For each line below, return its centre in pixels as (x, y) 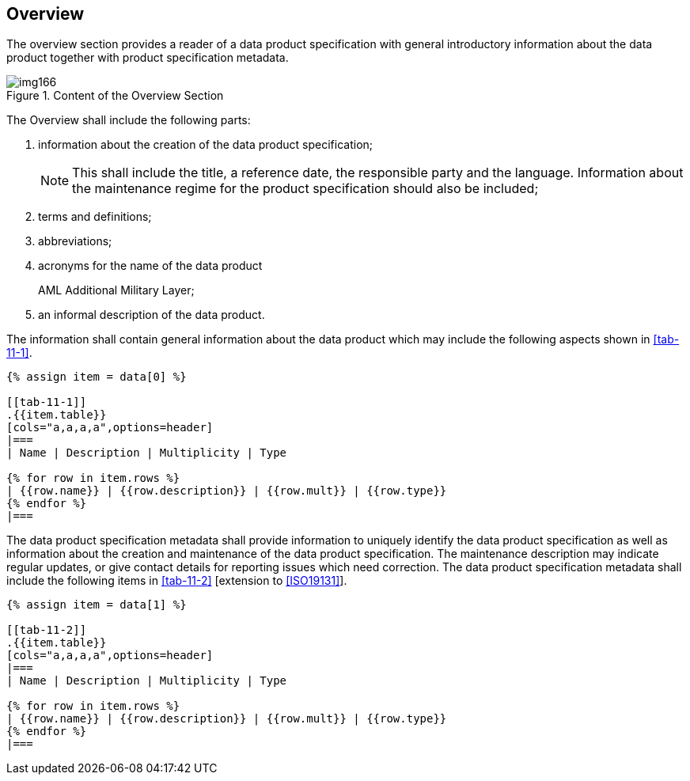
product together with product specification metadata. (148, 58)
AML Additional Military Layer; (116, 290)
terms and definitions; (95, 217)
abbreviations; (75, 241)
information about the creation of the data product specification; (206, 145)
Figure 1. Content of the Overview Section (115, 96)
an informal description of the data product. (152, 315)
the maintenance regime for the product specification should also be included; (305, 189)
